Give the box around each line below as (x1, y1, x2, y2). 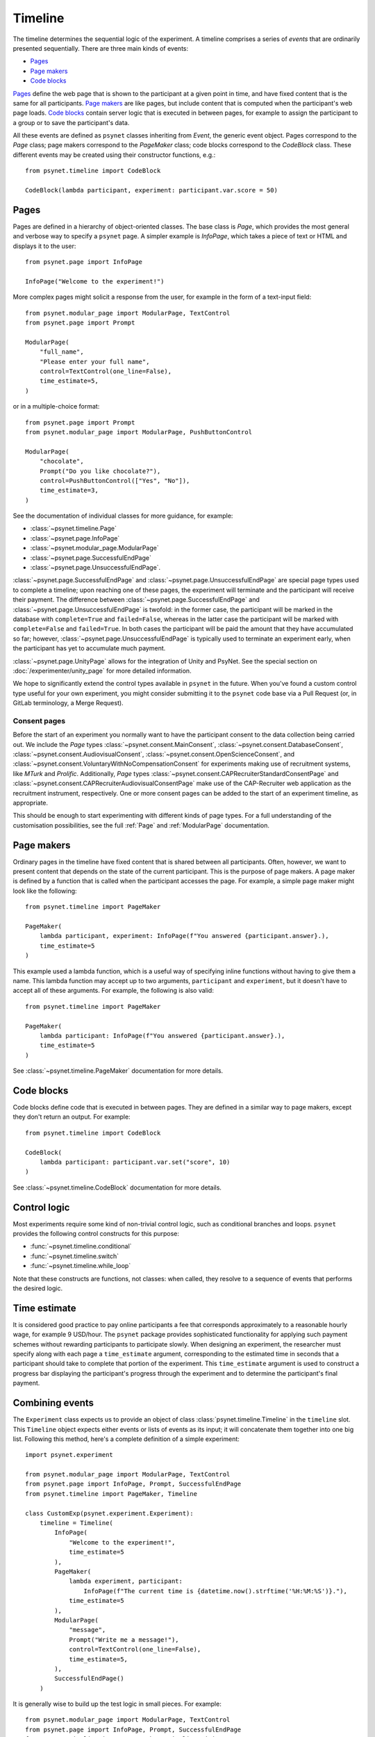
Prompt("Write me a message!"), (69, 1636, 180, 1643)
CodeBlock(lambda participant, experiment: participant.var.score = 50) (25, 186, 278, 195)
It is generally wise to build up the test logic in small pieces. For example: (12, 1699, 222, 1709)
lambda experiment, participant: (69, 1577, 183, 1586)
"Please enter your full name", (39, 358, 150, 365)
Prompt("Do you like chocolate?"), (39, 467, 161, 475)
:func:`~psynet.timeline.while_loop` (30, 1262, 131, 1270)
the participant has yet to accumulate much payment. (12, 644, 166, 652)
